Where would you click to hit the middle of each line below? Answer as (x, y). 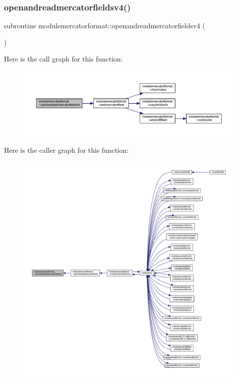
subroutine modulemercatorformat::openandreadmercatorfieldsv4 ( (105, 26)
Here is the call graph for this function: (63, 59)
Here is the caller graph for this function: (66, 150)
